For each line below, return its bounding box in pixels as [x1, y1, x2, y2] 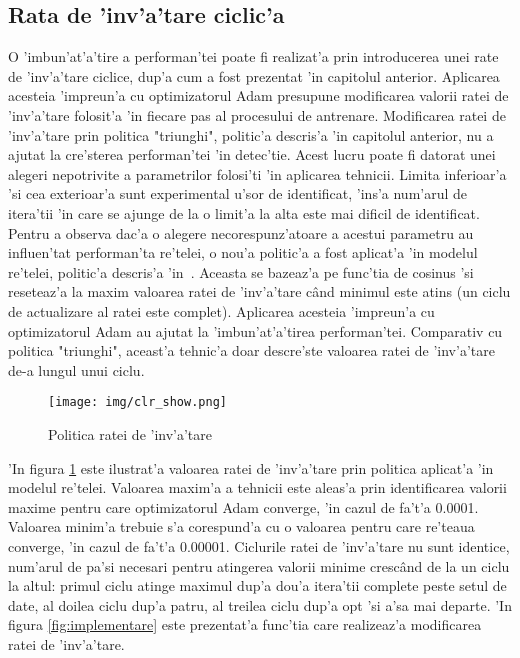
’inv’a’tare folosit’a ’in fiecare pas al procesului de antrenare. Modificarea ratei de [8, 104, 506, 125]
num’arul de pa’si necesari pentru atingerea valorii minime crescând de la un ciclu [8, 555, 510, 576]
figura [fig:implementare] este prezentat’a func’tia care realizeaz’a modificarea [8, 614, 482, 635]
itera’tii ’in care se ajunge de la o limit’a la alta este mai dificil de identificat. [8, 202, 480, 223]
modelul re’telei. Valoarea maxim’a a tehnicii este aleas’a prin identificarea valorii [8, 477, 507, 498]
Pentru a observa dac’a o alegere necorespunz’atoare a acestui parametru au [8, 222, 474, 243]
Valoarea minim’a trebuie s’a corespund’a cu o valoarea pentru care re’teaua [8, 516, 475, 537]
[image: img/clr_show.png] [48, 395, 227, 410]
